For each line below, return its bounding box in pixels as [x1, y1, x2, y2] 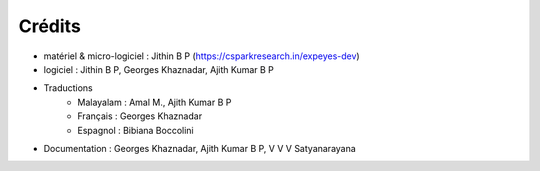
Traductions [43, 82, 94, 94]
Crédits [18, 15, 82, 37]
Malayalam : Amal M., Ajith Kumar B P [77, 96, 232, 108]
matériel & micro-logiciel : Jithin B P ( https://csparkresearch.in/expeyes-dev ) [43, 50, 360, 62]
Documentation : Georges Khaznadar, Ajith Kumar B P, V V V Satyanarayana [43, 142, 357, 154]
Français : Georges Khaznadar [77, 110, 203, 122]
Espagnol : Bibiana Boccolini [77, 124, 194, 136]
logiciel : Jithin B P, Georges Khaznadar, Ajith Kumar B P [43, 63, 275, 75]
